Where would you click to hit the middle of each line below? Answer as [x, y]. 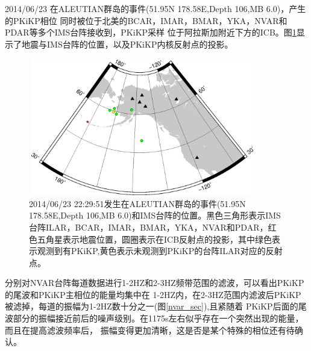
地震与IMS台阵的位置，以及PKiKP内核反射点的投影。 [127, 44]
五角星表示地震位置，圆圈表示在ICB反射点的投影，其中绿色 [155, 239]
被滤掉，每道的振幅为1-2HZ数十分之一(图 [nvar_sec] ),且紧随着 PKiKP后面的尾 [156, 306]
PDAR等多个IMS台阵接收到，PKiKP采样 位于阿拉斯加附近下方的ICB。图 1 [151, 32]
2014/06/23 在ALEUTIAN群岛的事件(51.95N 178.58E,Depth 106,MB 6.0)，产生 [155, 8]
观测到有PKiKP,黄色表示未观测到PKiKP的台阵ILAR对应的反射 [160, 251]
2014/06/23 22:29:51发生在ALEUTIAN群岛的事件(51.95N [137, 203]
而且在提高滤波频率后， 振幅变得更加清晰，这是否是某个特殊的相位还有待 [150, 330]
